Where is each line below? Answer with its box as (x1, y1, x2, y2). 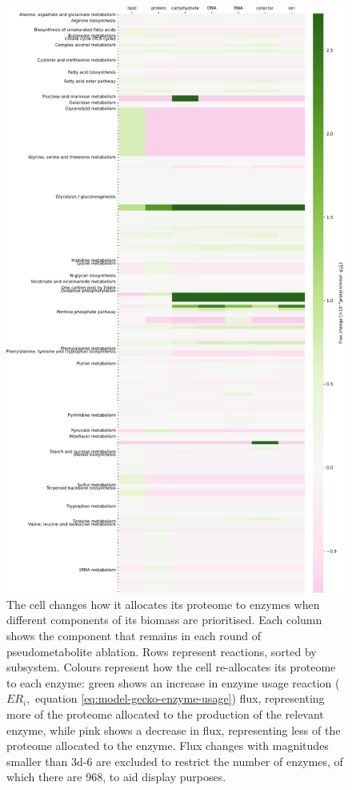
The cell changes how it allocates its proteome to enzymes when (6, 595, 320, 612)
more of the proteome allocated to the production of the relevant (6, 705, 324, 722)
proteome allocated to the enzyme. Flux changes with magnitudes (6, 737, 329, 754)
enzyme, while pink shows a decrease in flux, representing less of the (6, 721, 341, 738)
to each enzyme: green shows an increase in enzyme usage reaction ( (6, 674, 340, 691)
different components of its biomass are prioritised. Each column (6, 611, 322, 628)
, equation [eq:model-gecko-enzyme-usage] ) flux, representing (26, 690, 325, 707)
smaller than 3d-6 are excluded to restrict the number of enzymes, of (6, 752, 343, 769)
